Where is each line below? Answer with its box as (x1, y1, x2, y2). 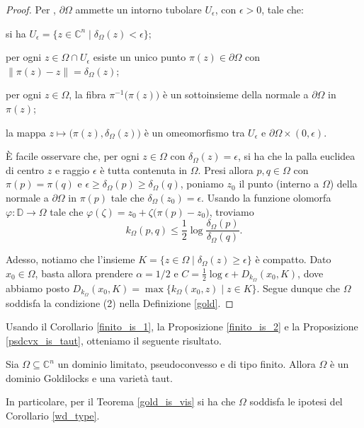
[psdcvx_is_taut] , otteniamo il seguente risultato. (6, 332, 222, 347)
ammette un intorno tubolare (75, 2, 202, 16)
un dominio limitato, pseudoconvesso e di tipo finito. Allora (57, 357, 316, 371)
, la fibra (69, 87, 106, 102)
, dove (297, 265, 324, 280)
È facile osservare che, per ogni (6, 149, 140, 163)
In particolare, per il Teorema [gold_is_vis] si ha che (6, 394, 236, 409)
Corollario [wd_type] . (6, 408, 100, 423)
